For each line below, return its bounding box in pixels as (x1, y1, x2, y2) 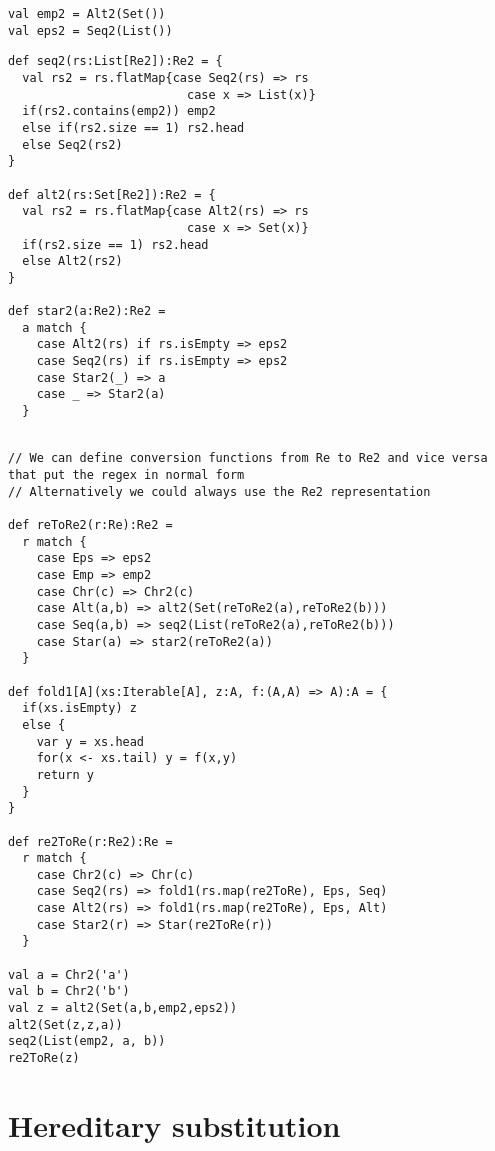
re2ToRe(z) (8, 1051, 80, 1066)
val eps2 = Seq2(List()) (8, 23, 173, 38)
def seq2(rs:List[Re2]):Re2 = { (8, 54, 223, 69)
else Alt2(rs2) (22, 254, 123, 269)
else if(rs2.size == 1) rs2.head (22, 120, 245, 135)
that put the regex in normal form (8, 468, 245, 483)
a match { (22, 320, 87, 335)
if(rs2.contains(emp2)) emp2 (22, 104, 216, 119)
